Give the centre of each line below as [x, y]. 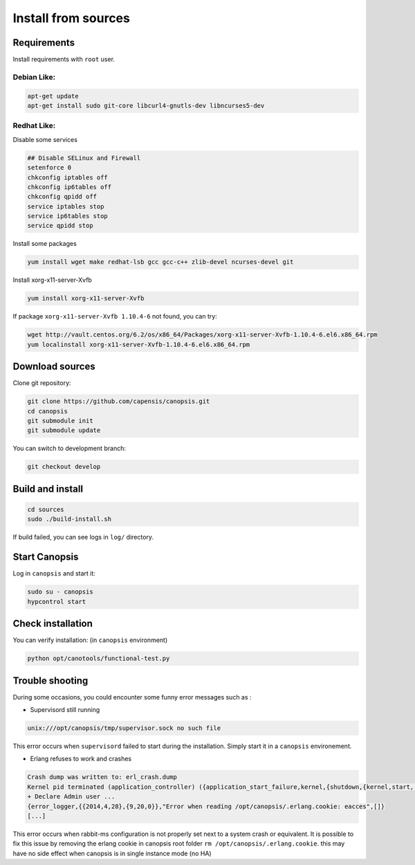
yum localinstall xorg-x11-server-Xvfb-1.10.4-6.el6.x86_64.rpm [139, 344]
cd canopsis [48, 411]
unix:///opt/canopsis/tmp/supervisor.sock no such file [124, 728]
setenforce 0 [49, 168]
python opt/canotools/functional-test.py [99, 659]
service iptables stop [66, 206]
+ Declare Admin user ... [71, 797]
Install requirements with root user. [64, 60]
